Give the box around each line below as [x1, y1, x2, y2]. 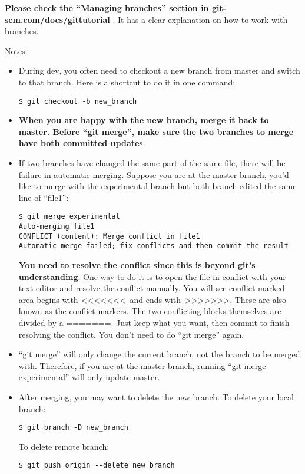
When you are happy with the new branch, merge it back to [18, 114, 269, 126]
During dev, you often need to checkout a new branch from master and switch [18, 64, 300, 77]
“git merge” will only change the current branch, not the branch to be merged [18, 348, 300, 360]
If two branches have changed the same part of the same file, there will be [18, 157, 286, 169]
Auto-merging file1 [18, 222, 95, 231]
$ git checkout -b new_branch [18, 97, 137, 106]
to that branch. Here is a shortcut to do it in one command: [18, 75, 236, 88]
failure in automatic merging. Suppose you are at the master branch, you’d [18, 168, 289, 180]
